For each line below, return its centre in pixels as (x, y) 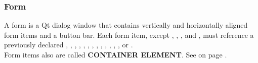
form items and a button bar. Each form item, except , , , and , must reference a (129, 35)
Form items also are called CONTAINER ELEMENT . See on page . (116, 54)
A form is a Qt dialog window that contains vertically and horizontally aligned (126, 25)
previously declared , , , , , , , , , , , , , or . (69, 45)
